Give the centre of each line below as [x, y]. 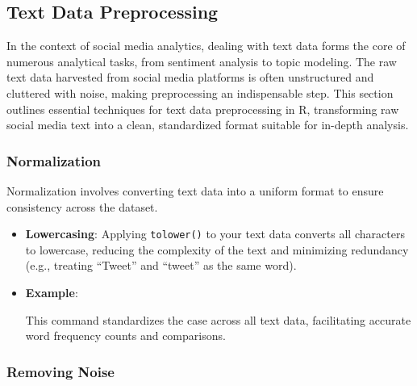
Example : [52, 293]
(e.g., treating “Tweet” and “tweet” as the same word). [161, 265]
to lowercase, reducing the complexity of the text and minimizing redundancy [217, 249]
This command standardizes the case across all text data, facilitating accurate [218, 319]
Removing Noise [60, 371]
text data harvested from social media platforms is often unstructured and [190, 77]
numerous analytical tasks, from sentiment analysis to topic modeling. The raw [202, 61]
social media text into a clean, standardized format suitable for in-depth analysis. [208, 125]
